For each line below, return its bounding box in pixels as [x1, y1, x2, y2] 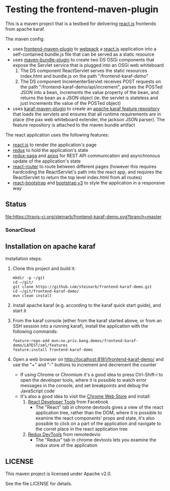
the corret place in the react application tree [35, 426, 128, 432]
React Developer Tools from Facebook [27, 399, 108, 405]
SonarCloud [5, 226, 36, 233]
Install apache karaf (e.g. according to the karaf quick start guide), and [12, 302, 161, 308]
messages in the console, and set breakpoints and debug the [20, 383, 149, 389]
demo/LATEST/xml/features [12, 343, 68, 348]
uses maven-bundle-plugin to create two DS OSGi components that [12, 56, 155, 62]
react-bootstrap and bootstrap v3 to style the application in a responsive [12, 180, 165, 186]
